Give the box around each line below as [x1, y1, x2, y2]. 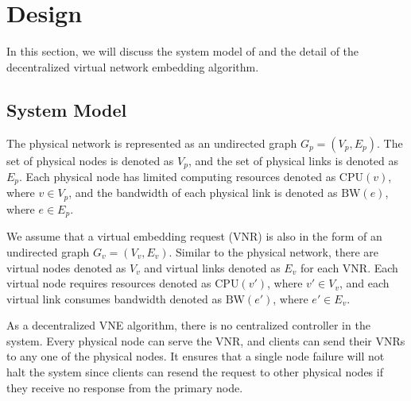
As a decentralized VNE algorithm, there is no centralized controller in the [6, 317, 370, 334]
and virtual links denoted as [144, 259, 281, 276]
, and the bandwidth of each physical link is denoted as [68, 184, 338, 201]
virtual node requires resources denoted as [6, 275, 211, 291]
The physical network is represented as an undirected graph [6, 134, 297, 151]
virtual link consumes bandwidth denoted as [6, 290, 222, 307]
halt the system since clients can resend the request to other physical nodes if [6, 364, 383, 380]
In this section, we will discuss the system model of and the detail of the [6, 43, 359, 60]
